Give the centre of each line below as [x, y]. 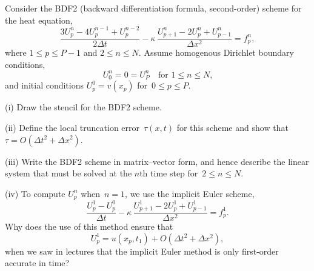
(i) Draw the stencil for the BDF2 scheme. [83, 107]
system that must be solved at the [68, 173]
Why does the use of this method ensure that [89, 226]
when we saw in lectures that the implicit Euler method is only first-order [142, 251]
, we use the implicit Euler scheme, [190, 193]
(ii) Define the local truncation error [72, 127]
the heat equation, [39, 20]
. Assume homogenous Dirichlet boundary [216, 52]
